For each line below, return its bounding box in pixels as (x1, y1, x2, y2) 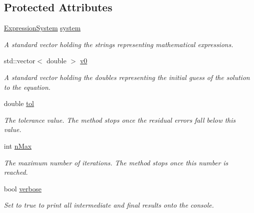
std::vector (4, 55, 35, 66)
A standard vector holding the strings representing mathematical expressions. (4, 39, 233, 49)
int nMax (4, 140, 32, 151)
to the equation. (4, 81, 51, 92)
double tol (4, 98, 34, 108)
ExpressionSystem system (4, 23, 81, 33)
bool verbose (4, 183, 42, 193)
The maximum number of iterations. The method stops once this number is (4, 157, 228, 167)
